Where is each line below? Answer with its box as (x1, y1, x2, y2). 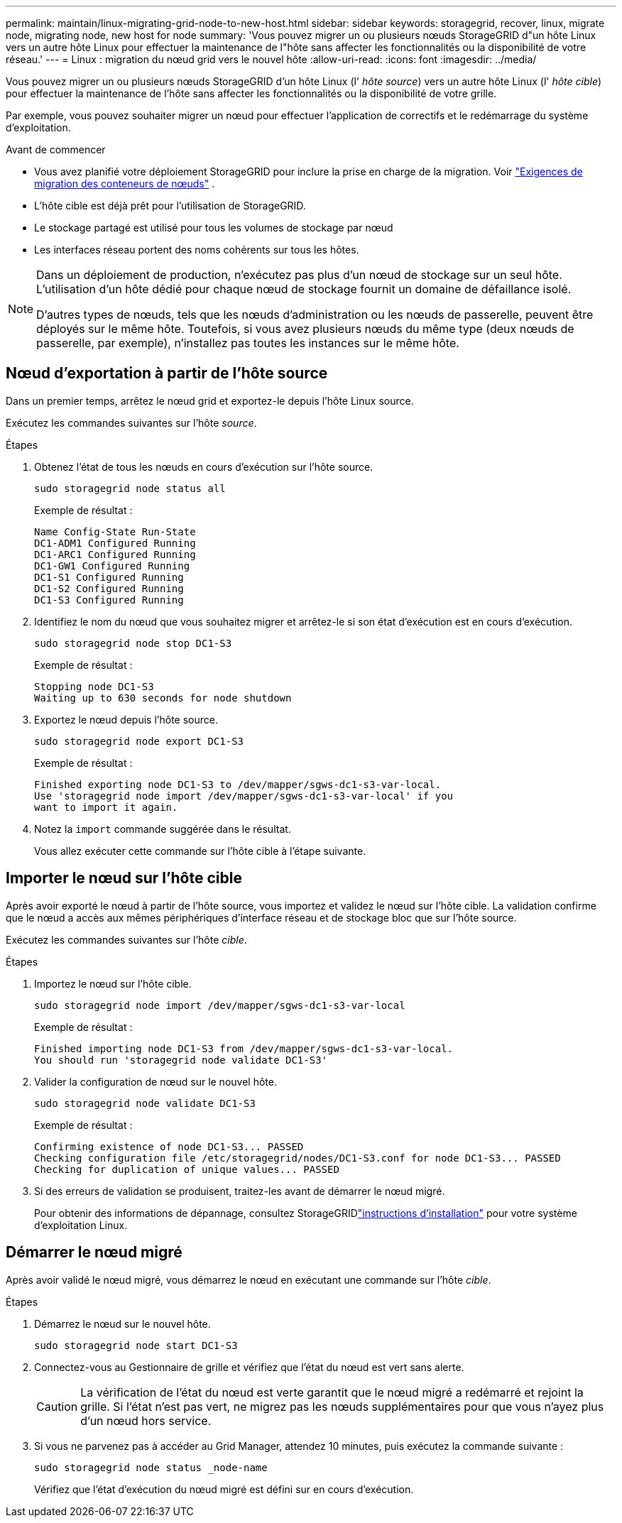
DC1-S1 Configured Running (34, 571, 184, 583)
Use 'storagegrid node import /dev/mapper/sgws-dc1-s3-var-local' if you (34, 790, 454, 802)
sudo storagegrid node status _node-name (34, 1461, 268, 1473)
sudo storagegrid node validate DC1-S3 (34, 1097, 256, 1109)
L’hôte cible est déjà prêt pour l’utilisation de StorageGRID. (34, 200, 306, 212)
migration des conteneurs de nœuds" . (34, 178, 215, 190)
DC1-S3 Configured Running (34, 594, 184, 606)
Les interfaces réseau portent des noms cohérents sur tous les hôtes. (34, 244, 359, 256)
